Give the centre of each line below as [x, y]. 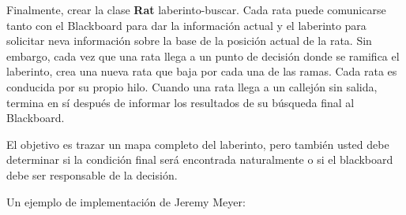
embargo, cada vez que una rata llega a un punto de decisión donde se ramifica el [203, 56]
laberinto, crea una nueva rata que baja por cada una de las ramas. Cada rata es [202, 71]
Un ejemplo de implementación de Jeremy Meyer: [126, 201]
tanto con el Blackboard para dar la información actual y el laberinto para [186, 25]
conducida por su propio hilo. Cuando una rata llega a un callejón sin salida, [192, 86]
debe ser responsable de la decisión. [92, 174]
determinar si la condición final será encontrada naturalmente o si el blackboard [200, 159]
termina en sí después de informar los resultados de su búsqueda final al [180, 102]
